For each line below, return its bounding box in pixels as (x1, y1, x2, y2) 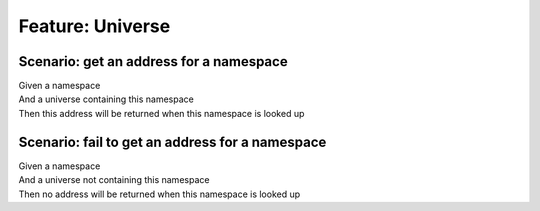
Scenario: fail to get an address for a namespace (18, 133, 327, 150)
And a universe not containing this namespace (18, 174, 210, 186)
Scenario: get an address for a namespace (18, 53, 289, 70)
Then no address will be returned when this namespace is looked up (18, 188, 301, 200)
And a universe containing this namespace (18, 93, 194, 105)
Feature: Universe (18, 15, 171, 37)
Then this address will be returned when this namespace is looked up (18, 107, 305, 119)
